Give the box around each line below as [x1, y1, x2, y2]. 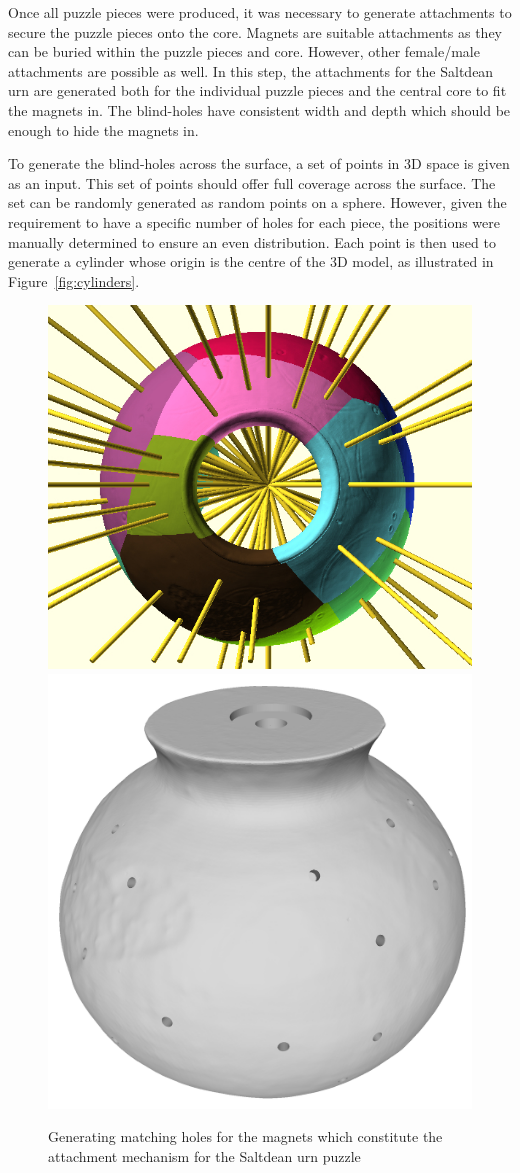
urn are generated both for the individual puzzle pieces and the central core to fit [8, 80, 507, 101]
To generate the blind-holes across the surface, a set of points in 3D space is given [8, 153, 510, 174]
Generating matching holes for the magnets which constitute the [48, 1126, 443, 1147]
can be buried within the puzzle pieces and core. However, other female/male [8, 41, 480, 62]
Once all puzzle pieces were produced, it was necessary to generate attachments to [8, 2, 512, 22]
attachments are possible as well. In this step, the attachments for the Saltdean [8, 60, 494, 81]
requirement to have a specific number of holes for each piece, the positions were [8, 211, 500, 232]
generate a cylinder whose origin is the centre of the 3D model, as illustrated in [8, 251, 494, 272]
